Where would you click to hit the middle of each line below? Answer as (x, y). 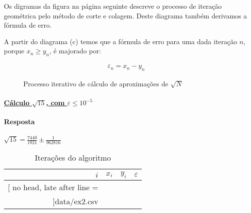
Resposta (19, 122)
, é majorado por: (75, 51)
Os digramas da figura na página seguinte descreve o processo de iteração (113, 6)
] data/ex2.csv (75, 201)
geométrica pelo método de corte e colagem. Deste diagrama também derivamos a (125, 15)
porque (14, 51)
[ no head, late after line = (53, 187)
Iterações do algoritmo (73, 157)
